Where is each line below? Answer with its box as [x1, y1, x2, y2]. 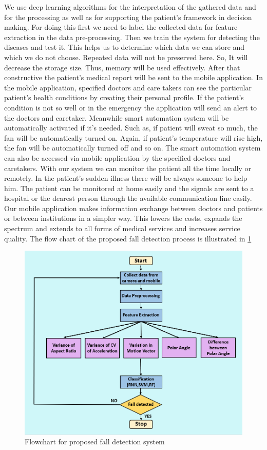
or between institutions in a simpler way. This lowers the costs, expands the [4, 213, 242, 223]
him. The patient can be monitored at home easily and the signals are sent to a [4, 182, 254, 193]
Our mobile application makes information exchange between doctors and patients [4, 202, 263, 213]
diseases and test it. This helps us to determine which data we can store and [4, 42, 245, 52]
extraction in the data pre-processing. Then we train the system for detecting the [4, 31, 260, 42]
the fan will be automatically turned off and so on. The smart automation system [4, 142, 261, 153]
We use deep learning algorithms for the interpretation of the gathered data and [4, 2, 256, 12]
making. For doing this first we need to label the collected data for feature [4, 22, 238, 32]
